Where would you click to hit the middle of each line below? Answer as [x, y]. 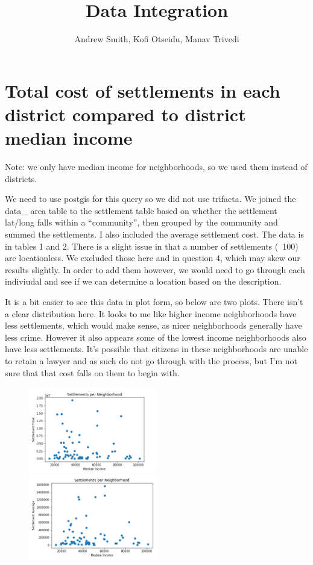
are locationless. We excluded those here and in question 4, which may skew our [153, 258]
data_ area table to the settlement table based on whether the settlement [141, 210]
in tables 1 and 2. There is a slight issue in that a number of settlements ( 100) [152, 246]
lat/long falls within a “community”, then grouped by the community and [141, 222]
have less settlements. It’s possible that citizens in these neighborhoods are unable [156, 349]
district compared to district [125, 114]
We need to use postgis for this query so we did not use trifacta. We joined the [150, 199]
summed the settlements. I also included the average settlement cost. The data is [154, 234]
